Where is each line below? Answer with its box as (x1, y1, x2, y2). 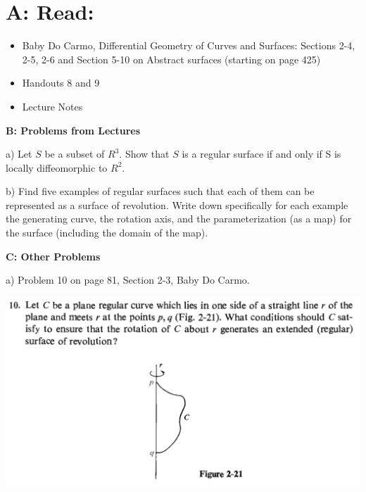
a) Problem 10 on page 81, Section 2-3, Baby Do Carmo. (6, 272, 250, 287)
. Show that (119, 146, 170, 161)
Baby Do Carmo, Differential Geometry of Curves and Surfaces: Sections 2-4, (22, 38, 355, 53)
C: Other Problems (6, 248, 101, 263)
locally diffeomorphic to (6, 160, 108, 175)
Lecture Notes (22, 99, 83, 113)
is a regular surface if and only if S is (182, 146, 341, 161)
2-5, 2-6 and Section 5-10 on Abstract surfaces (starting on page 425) (22, 51, 321, 66)
